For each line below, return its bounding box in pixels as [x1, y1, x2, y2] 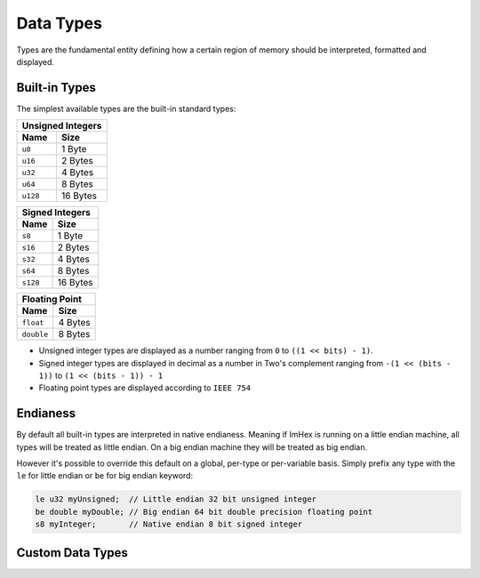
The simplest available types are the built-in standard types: [16, 103, 236, 114]
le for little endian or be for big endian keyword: [16, 470, 194, 481]
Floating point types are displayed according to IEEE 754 [38, 382, 252, 393]
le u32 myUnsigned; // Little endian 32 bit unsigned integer [35, 494, 317, 504]
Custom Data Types [16, 545, 129, 560]
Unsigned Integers [21, 120, 102, 132]
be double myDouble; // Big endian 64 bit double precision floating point [35, 507, 373, 517]
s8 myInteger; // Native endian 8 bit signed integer [35, 519, 303, 529]
